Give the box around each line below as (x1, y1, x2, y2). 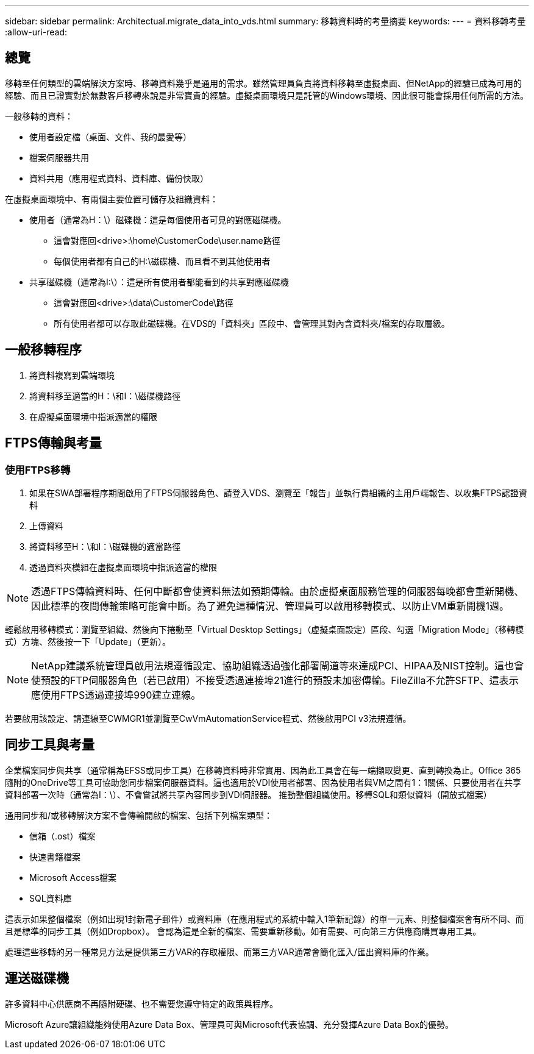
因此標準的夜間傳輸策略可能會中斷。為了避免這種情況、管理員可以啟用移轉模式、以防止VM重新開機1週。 (31, 599, 510, 612)
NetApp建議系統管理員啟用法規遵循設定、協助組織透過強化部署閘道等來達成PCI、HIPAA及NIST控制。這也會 (31, 659, 524, 672)
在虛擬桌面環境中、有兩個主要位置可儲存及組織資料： (5, 193, 218, 204)
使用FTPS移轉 (5, 463, 71, 476)
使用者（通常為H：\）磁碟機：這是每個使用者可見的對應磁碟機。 (29, 214, 287, 225)
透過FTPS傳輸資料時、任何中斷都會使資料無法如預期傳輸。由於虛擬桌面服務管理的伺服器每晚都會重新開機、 (31, 585, 524, 597)
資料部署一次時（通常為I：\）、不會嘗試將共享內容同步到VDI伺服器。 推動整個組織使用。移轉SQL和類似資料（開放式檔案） (5, 789, 492, 800)
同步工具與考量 (5, 737, 94, 753)
